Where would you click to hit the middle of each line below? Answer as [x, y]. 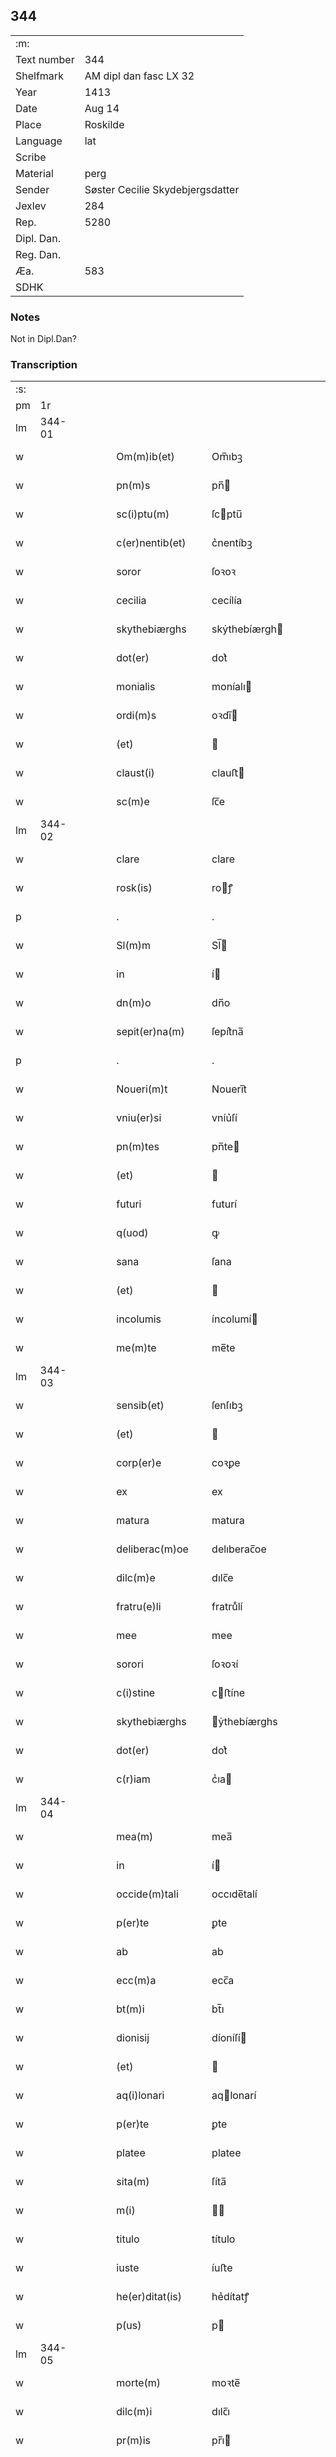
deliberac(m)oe [152, 1549]
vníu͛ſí [224, 1118]
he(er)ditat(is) [149, 2297]
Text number [45, 59]
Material [34, 173]
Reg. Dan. [38, 254]
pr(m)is [133, 2441]
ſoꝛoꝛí [225, 1664]
